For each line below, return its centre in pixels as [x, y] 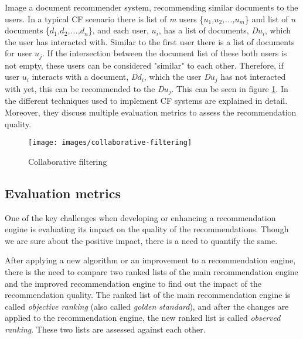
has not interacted [253, 77]
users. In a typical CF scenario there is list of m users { [104, 18]
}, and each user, [118, 30]
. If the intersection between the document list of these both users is [164, 53]
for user [18, 53]
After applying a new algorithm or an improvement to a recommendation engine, [150, 260]
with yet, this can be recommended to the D [84, 88]
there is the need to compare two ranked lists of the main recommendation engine [151, 271]
